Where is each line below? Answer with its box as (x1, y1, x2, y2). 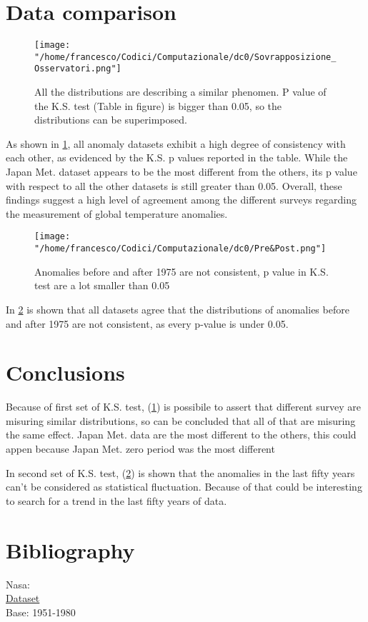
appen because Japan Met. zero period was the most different (6, 441, 275, 456)
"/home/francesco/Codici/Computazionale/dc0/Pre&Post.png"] (34, 244, 327, 254)
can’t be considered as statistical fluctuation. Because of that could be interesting (6, 479, 362, 494)
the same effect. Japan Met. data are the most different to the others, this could (6, 427, 357, 442)
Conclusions (6, 358, 125, 387)
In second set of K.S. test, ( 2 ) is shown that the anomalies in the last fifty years (6, 465, 355, 480)
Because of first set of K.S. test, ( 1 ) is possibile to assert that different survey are (6, 399, 361, 414)
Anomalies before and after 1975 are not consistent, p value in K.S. (34, 264, 329, 279)
